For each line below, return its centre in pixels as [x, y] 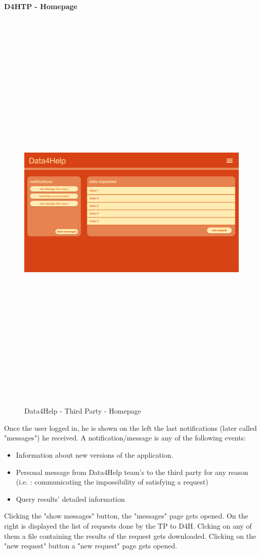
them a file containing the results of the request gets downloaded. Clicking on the [130, 535]
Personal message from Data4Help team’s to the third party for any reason [132, 472]
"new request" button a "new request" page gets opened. [91, 546]
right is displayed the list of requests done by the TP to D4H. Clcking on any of [128, 526]
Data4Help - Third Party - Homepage [83, 411]
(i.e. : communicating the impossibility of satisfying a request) [112, 482]
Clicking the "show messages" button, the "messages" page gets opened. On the [126, 516]
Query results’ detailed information [70, 498]
